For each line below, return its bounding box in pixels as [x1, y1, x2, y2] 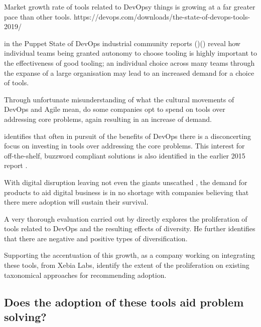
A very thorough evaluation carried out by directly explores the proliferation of [4, 213, 247, 224]
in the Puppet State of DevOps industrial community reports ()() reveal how [4, 38, 240, 48]
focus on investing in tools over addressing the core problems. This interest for [4, 140, 245, 151]
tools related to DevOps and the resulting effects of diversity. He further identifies [4, 223, 255, 234]
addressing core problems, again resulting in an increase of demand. [4, 113, 212, 124]
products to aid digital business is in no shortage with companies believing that [4, 187, 249, 197]
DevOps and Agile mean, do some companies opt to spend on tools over [4, 104, 225, 114]
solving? [4, 309, 47, 324]
